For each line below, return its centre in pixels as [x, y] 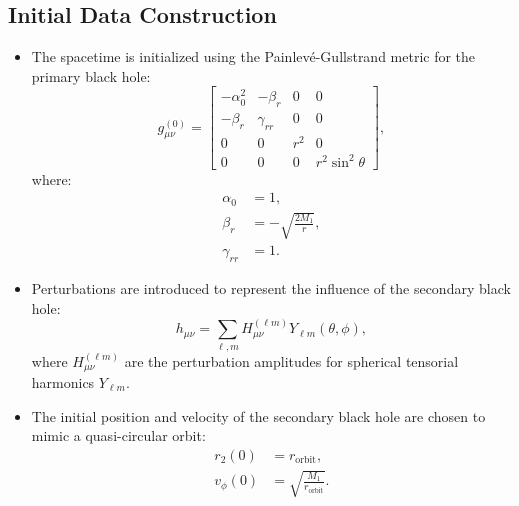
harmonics [63, 382]
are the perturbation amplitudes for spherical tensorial [291, 360]
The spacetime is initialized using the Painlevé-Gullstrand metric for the [253, 56]
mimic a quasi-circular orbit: [118, 435]
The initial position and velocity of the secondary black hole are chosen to [258, 415]
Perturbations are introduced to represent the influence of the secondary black [271, 288]
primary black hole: [91, 75]
